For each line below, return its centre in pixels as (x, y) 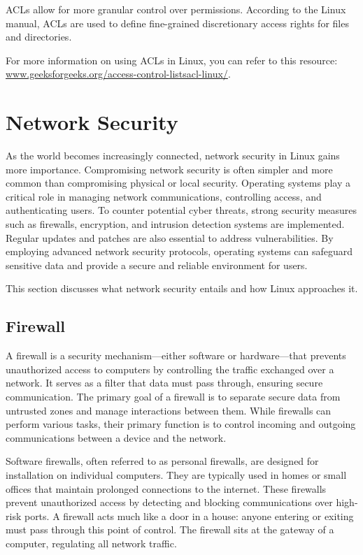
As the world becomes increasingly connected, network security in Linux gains (173, 156)
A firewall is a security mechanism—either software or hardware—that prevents (176, 355)
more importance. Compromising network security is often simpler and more (169, 169)
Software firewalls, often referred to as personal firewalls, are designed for (162, 461)
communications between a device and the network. (116, 437)
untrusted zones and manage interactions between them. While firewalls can (169, 410)
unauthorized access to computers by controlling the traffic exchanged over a (170, 369)
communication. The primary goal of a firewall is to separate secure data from (173, 397)
